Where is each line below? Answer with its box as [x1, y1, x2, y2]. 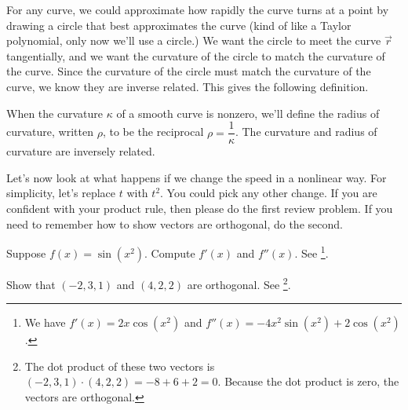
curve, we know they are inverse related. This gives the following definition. [6, 78, 369, 94]
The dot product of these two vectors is [24, 357, 215, 374]
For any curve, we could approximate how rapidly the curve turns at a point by [6, 2, 389, 17]
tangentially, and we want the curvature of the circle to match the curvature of [6, 47, 385, 64]
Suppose [6, 244, 46, 261]
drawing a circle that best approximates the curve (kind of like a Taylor [6, 16, 352, 33]
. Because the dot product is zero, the [217, 373, 399, 390]
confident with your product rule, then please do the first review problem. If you [6, 200, 393, 216]
